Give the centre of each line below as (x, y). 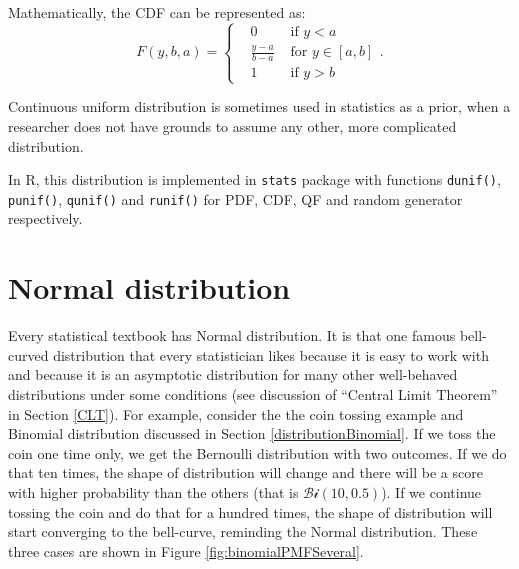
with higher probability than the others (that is (153, 491)
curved (28, 354)
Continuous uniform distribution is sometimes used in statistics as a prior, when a (259, 106)
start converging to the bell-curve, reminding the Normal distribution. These (243, 531)
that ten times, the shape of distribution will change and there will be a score (245, 472)
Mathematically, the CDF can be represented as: (157, 12)
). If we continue (431, 491)
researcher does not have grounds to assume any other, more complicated (232, 125)
